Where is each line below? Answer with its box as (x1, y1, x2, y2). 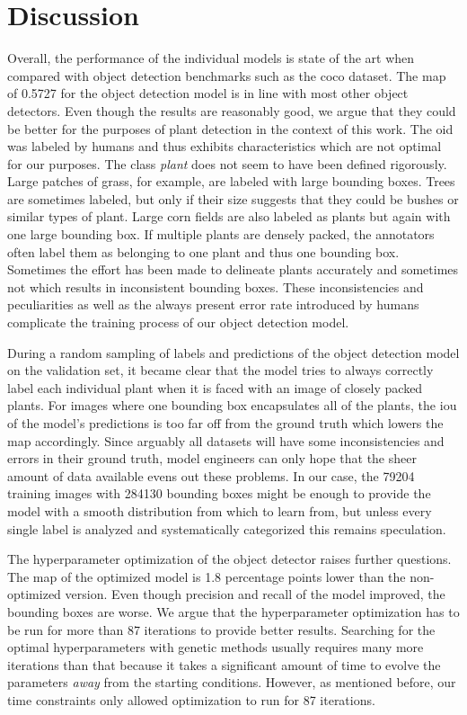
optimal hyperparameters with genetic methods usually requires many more (7, 638, 424, 657)
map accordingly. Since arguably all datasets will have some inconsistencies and (7, 431, 445, 450)
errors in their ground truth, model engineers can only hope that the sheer (7, 449, 417, 468)
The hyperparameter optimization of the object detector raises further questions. (7, 550, 452, 568)
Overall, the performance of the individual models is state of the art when (7, 49, 415, 67)
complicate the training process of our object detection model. (7, 313, 349, 332)
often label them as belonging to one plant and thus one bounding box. (7, 242, 400, 261)
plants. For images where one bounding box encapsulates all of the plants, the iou (7, 396, 457, 415)
